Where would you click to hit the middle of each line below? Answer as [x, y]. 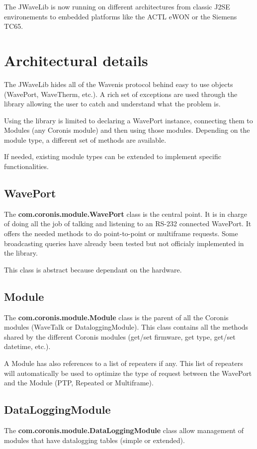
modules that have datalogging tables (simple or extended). [94, 440]
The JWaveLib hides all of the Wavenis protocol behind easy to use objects [119, 84]
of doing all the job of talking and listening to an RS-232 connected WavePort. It [128, 224]
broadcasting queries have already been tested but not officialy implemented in [124, 243]
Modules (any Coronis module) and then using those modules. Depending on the [127, 130]
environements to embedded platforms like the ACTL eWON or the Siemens [121, 16]
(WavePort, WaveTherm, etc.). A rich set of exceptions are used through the [121, 94]
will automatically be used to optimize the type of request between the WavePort [128, 373]
